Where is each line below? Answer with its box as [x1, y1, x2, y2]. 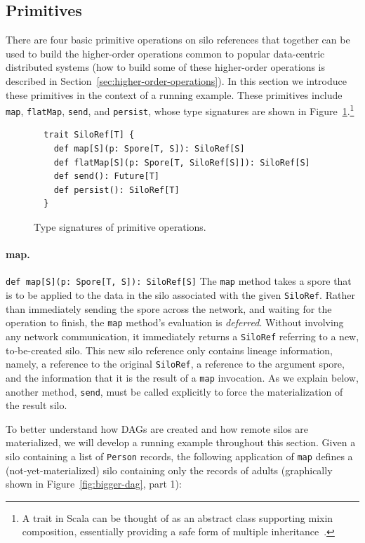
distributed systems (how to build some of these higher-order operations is [6, 60, 326, 74]
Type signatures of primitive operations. [34, 220, 206, 234]
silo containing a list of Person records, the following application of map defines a [6, 449, 353, 463]
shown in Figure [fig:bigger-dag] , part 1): [6, 476, 182, 491]
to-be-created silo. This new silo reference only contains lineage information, [6, 342, 333, 357]
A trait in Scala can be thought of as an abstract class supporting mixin [22, 510, 333, 525]
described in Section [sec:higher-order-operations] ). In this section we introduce [6, 73, 347, 88]
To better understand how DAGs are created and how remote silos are [6, 421, 308, 436]
